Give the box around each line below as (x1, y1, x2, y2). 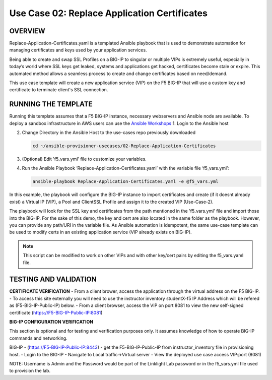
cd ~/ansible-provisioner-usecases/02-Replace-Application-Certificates (32, 143, 216, 149)
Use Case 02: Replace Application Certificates (9, 8, 208, 19)
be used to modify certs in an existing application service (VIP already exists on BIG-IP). (9, 229, 192, 235)
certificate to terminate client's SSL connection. (9, 87, 108, 93)
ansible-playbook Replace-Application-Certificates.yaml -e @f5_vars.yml (32, 179, 219, 184)
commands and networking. (9, 335, 67, 341)
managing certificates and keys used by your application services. (9, 47, 147, 53)
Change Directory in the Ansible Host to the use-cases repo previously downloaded (22, 130, 196, 136)
